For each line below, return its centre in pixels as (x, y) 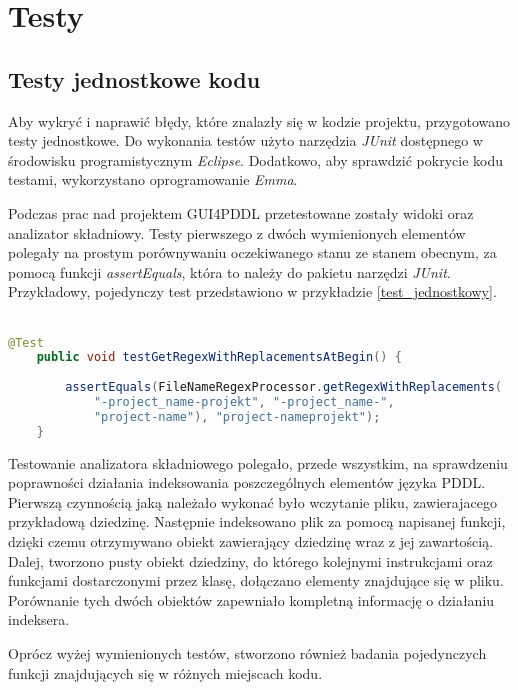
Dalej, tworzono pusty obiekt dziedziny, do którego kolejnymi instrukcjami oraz (250, 560)
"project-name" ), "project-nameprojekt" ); (237, 416)
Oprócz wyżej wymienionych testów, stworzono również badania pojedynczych (247, 652)
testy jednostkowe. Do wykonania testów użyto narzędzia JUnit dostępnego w (245, 140)
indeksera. (39, 619)
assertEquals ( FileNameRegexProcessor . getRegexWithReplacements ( (284, 387)
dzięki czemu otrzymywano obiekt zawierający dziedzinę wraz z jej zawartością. (251, 541)
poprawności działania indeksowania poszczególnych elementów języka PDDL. (247, 482)
